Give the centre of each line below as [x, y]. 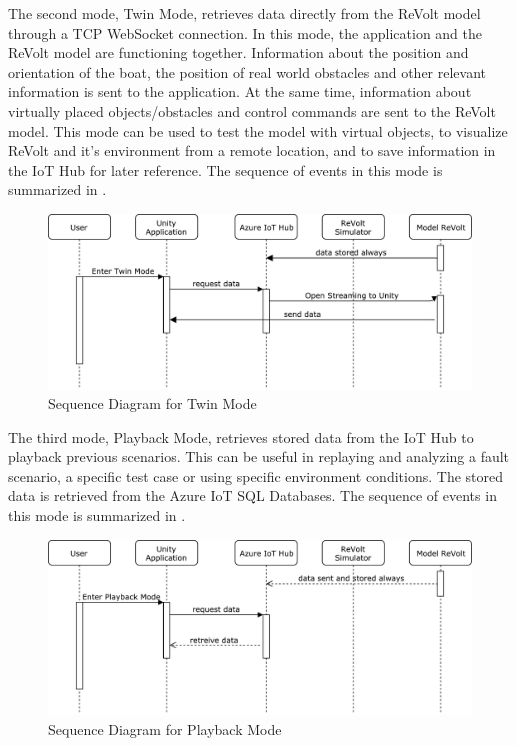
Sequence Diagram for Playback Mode [165, 728]
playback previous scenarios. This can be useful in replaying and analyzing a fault [259, 456]
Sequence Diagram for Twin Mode [152, 403]
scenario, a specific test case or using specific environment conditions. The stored [255, 475]
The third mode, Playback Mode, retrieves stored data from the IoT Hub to [241, 436]
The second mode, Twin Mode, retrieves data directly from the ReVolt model [244, 13]
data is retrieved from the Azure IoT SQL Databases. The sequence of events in [252, 495]
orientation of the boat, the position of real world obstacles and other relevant [247, 71]
